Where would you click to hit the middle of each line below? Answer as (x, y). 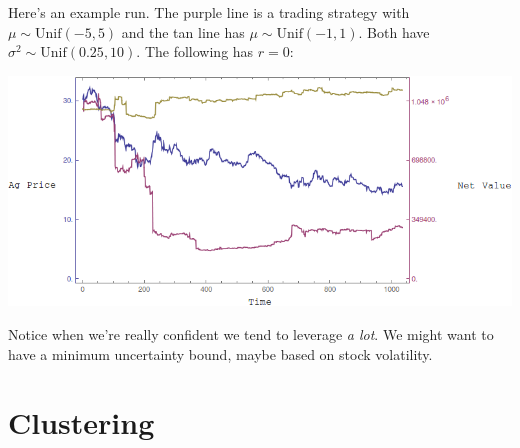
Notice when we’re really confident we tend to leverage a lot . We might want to (251, 333)
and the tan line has (183, 31)
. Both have (394, 31)
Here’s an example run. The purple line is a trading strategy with (209, 12)
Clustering (81, 422)
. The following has (195, 51)
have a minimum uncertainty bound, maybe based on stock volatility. (220, 353)
